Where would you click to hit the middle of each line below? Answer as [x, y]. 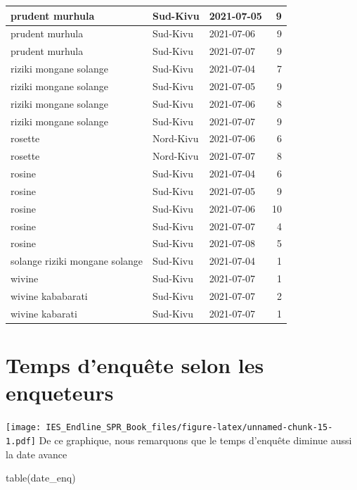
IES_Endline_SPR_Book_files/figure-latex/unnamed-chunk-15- [189, 428]
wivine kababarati [49, 296]
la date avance [37, 454]
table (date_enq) [41, 478]
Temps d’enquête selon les [135, 365]
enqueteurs [60, 392]
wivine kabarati [44, 313]
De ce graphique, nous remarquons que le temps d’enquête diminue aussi [195, 440]
